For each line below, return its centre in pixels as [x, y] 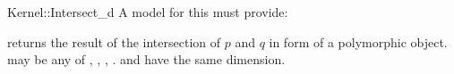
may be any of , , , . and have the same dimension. [146, 59]
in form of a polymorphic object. [358, 41]
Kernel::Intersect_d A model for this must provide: [148, 12]
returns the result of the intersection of [114, 41]
